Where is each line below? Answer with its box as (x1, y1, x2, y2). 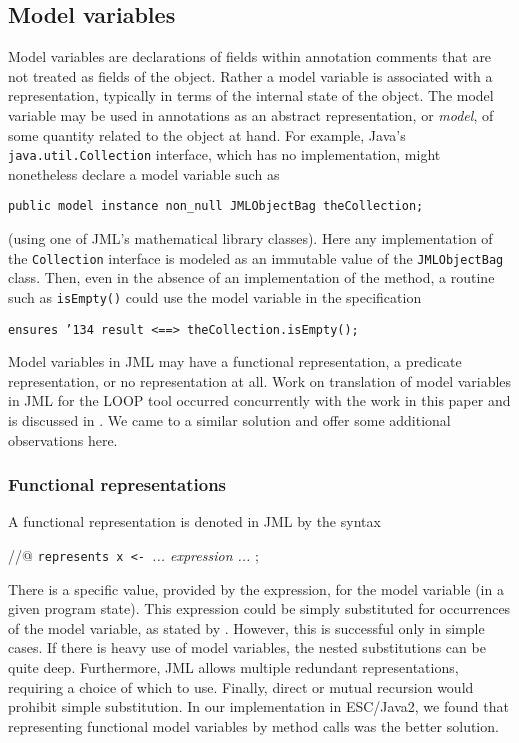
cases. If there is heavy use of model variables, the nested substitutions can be (8, 637, 486, 658)
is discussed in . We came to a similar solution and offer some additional (8, 410, 451, 431)
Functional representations (8, 472, 227, 497)
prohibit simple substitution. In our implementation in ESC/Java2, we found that (8, 696, 509, 717)
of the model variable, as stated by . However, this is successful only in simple (8, 617, 485, 638)
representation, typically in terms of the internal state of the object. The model (8, 85, 494, 106)
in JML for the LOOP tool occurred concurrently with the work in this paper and (8, 390, 511, 411)
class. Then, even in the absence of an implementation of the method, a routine (8, 267, 495, 288)
